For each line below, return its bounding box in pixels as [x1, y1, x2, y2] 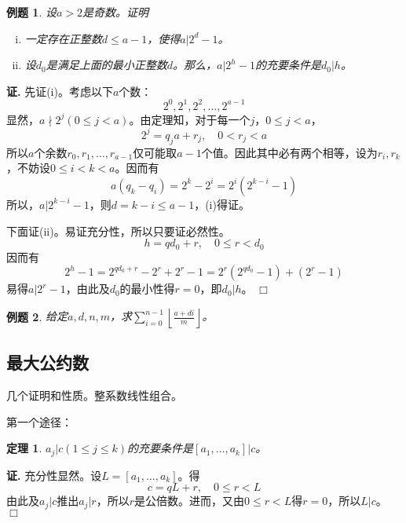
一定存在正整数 [24, 30, 102, 46]
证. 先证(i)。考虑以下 [6, 82, 113, 99]
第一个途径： [6, 413, 72, 430]
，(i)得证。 [194, 196, 250, 212]
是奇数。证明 [82, 4, 149, 20]
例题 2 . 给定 [6, 308, 68, 324]
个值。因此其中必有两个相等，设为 [201, 144, 378, 160]
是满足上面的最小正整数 [46, 57, 167, 73]
